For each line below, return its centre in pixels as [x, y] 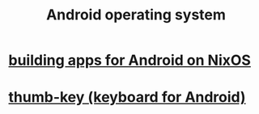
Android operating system [136, 15]
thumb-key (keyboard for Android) [127, 97]
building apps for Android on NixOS [129, 60]
